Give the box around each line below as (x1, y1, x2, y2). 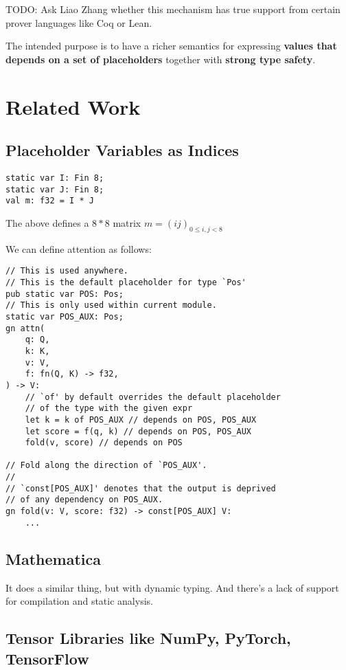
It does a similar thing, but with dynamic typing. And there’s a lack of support (5, 580, 339, 594)
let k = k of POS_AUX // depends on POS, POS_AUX (25, 414, 257, 425)
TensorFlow (5, 647, 89, 669)
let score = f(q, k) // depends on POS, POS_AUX (25, 426, 251, 436)
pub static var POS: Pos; (5, 289, 124, 299)
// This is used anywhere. (5, 266, 128, 276)
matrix (113, 215, 141, 230)
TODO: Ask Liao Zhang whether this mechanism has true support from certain (5, 2, 341, 16)
